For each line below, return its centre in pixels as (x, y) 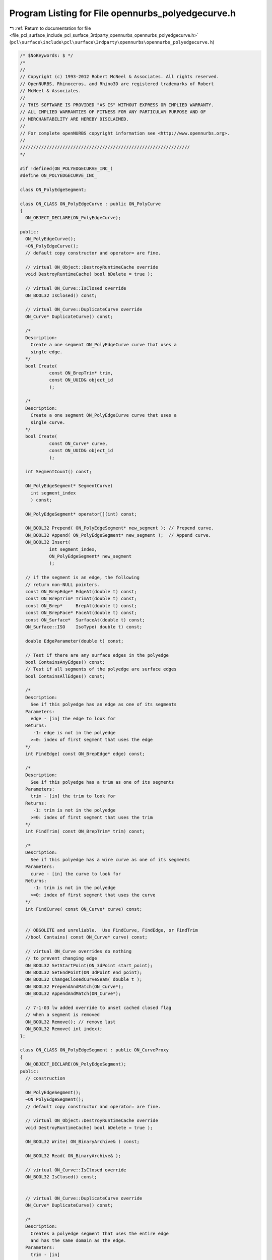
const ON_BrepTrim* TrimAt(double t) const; (81, 599)
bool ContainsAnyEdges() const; (65, 662)
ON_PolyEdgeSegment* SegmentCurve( (69, 486)
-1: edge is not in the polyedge (74, 733)
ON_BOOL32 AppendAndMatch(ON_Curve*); (73, 994)
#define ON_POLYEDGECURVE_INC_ (59, 175)
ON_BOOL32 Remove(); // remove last (71, 1022)
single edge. (47, 352)
